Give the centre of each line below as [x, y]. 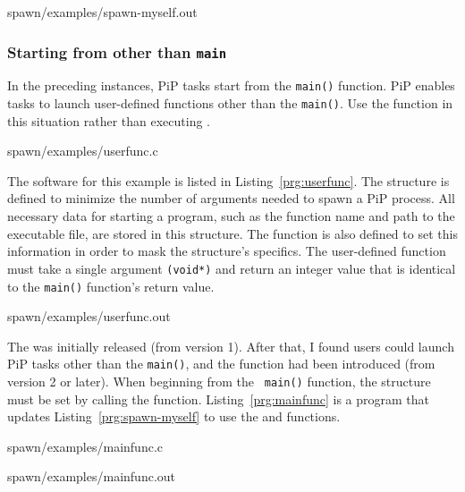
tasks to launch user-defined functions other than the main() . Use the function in [230, 103]
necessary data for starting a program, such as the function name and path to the [231, 216]
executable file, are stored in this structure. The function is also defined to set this [232, 233]
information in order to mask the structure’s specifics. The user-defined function [227, 251]
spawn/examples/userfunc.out [89, 316]
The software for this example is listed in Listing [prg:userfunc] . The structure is [228, 180]
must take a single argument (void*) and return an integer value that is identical [232, 268]
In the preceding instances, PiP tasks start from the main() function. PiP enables [231, 85]
